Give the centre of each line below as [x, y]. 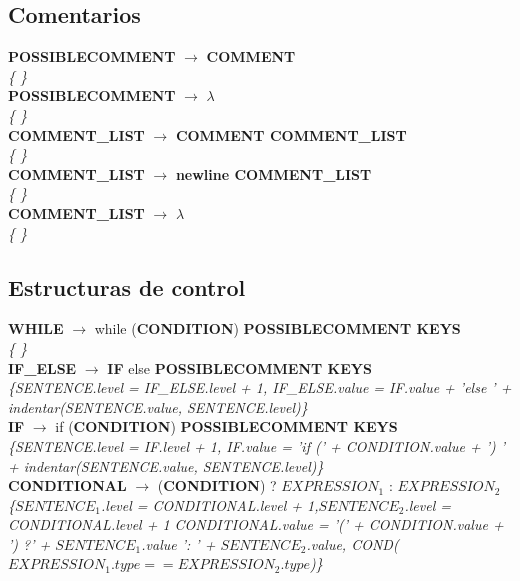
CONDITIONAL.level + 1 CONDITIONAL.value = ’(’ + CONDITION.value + [256, 524]
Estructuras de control [127, 286]
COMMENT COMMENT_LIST [291, 134]
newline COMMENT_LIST [273, 173]
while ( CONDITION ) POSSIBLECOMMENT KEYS [277, 328]
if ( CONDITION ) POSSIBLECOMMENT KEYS [226, 426]
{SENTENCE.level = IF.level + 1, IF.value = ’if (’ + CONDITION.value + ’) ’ [256, 445]
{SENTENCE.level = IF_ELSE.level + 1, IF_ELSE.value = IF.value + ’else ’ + [260, 387]
